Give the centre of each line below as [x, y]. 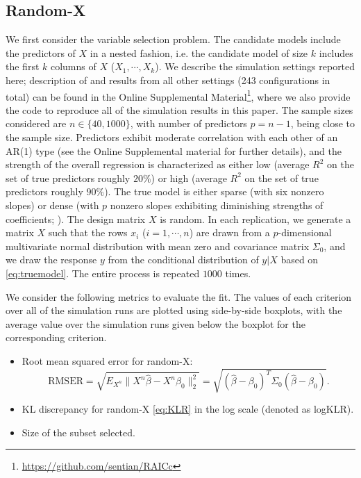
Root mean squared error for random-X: [107, 360]
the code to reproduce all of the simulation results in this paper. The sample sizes [179, 109]
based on [300, 259]
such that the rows [88, 232]
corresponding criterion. [56, 337]
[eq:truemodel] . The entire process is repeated [103, 273]
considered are [36, 123]
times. [238, 273]
